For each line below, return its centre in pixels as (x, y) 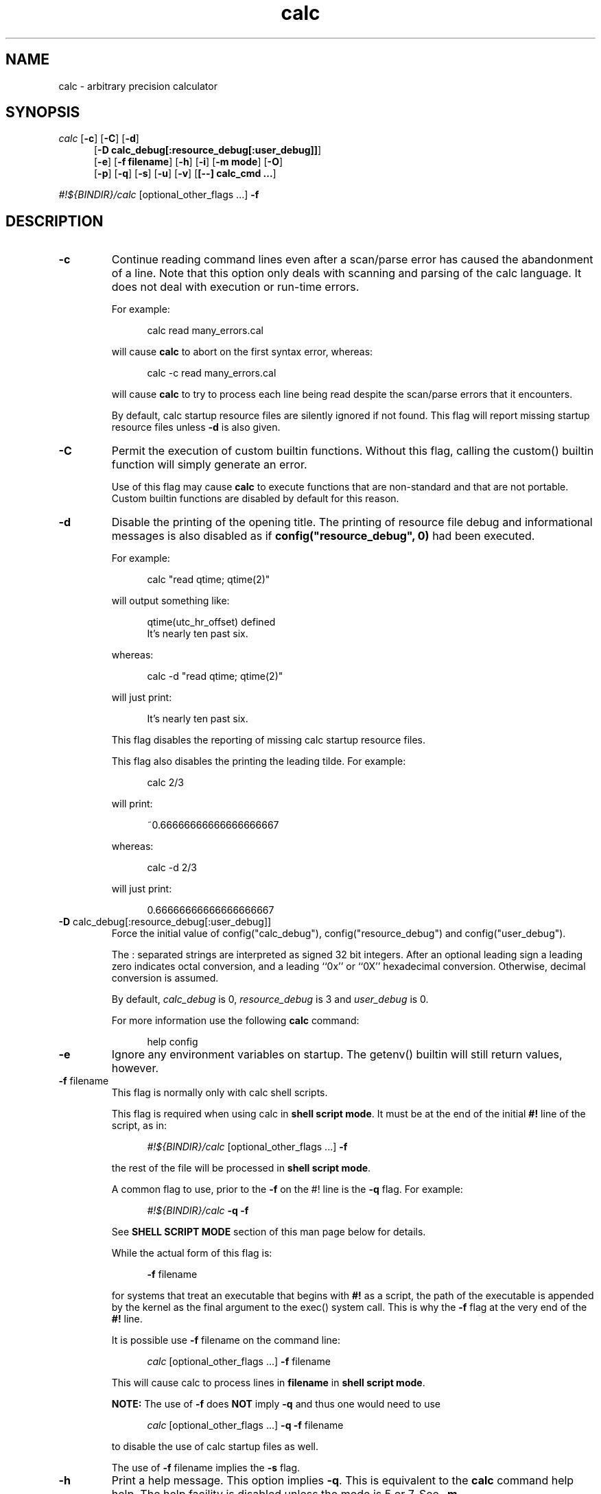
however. (135, 1068)
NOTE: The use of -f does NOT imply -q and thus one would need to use (276, 1404)
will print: (132, 804)
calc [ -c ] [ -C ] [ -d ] (99, 139)
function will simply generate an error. (209, 465)
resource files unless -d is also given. (196, 427)
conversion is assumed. (165, 978)
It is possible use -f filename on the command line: (226, 1340)
